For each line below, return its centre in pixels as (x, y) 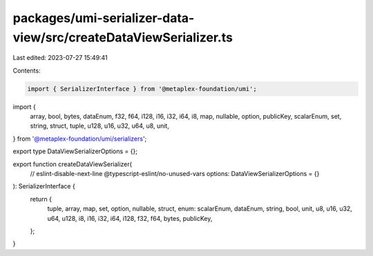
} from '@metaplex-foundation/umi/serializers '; (80, 139)
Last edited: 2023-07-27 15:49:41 (60, 58)
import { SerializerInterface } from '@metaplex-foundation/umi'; (142, 89)
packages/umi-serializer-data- (104, 18)
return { (41, 199)
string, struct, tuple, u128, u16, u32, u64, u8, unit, (99, 126)
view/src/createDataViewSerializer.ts (123, 37)
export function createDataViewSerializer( (73, 164)
